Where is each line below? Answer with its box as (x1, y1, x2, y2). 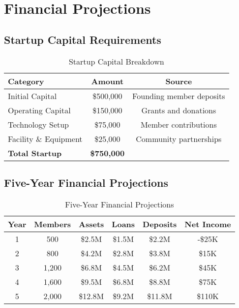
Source (165, 75, 192, 87)
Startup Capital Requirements (4, 32, 161, 47)
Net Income (184, 218, 231, 230)
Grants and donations (141, 104, 216, 116)
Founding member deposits (132, 90, 225, 102)
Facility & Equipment (8, 133, 83, 144)
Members (34, 218, 71, 230)
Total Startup (8, 147, 62, 159)
